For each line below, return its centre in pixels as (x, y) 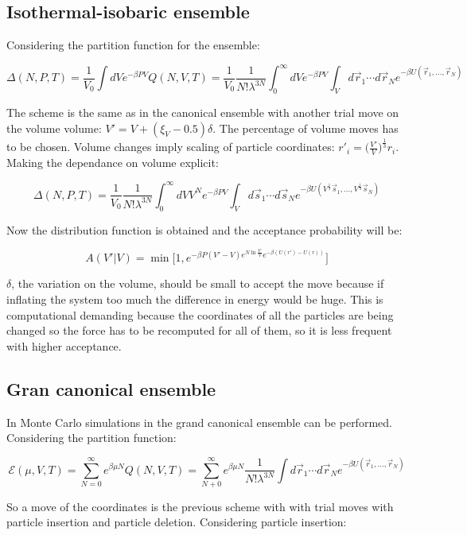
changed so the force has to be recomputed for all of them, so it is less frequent (199, 330)
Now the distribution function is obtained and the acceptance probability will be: (204, 229)
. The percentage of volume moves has (305, 128)
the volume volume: (54, 128)
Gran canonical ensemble (111, 388)
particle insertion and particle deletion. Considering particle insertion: (177, 522)
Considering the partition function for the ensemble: (133, 45)
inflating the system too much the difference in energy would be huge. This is (195, 299)
